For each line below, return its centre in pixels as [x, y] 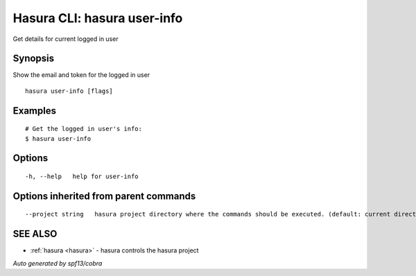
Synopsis [34, 59]
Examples [35, 111]
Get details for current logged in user [66, 39]
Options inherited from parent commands [104, 196]
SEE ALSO [35, 234]
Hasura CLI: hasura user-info [98, 18]
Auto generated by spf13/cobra [58, 263]
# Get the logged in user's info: [84, 129]
